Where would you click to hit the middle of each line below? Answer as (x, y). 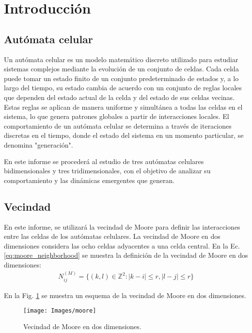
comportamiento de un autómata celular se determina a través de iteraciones (118, 125)
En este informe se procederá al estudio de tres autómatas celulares (104, 161)
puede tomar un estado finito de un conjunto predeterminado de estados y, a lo (121, 78)
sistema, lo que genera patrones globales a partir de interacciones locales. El (117, 116)
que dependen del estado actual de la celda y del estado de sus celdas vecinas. (119, 97)
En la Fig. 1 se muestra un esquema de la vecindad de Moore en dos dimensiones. (125, 295)
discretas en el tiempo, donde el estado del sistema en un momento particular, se (124, 135)
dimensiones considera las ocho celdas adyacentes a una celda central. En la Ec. (122, 245)
